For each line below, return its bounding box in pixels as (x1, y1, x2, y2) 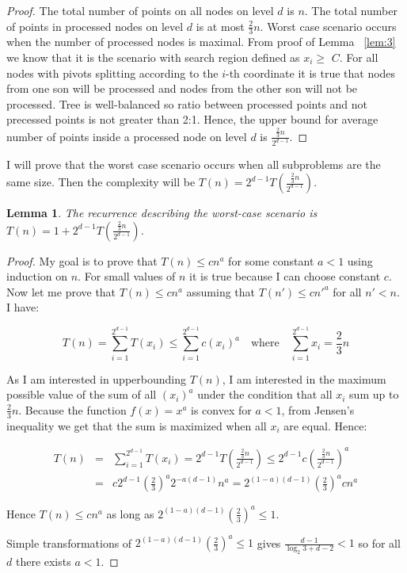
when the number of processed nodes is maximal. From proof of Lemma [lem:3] (6, 33, 396, 50)
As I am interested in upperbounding (6, 370, 186, 387)
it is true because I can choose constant (189, 268, 381, 285)
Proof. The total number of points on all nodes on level (6, 2, 274, 18)
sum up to (349, 386, 399, 403)
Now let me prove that (6, 283, 116, 300)
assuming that (186, 283, 256, 300)
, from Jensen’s (281, 401, 355, 418)
